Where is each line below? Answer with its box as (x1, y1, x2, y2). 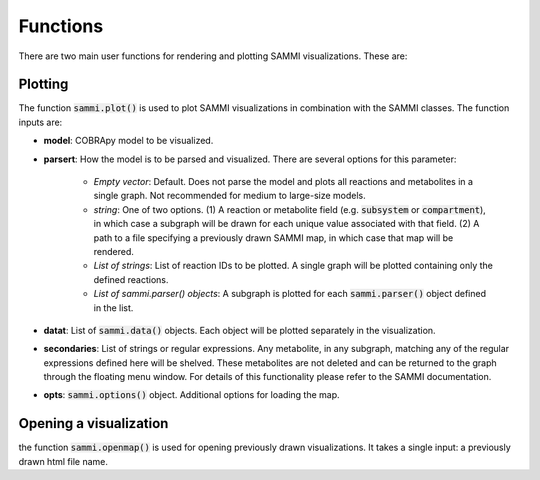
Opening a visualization (18, 415, 169, 432)
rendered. (93, 245, 135, 257)
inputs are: (18, 116, 63, 128)
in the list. (93, 301, 134, 314)
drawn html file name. (18, 455, 109, 467)
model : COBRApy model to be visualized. (43, 135, 214, 147)
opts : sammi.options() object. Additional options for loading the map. (43, 389, 340, 401)
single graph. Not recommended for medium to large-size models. (93, 190, 367, 202)
